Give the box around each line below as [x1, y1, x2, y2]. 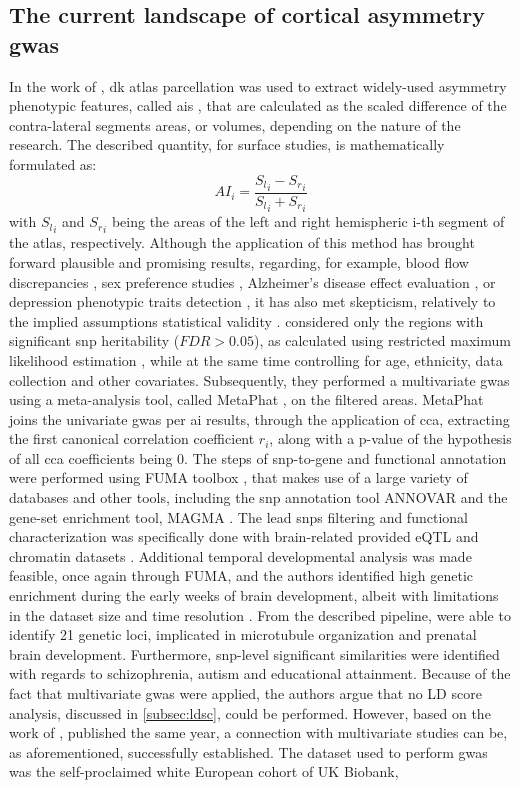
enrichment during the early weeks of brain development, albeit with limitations [9, 585, 499, 606]
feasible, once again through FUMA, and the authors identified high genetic [9, 565, 474, 586]
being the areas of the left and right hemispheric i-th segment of [111, 211, 505, 232]
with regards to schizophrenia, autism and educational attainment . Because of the [9, 663, 511, 684]
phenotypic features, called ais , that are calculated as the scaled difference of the [9, 95, 507, 116]
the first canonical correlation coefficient [9, 428, 255, 449]
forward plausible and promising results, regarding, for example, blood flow [9, 251, 469, 272]
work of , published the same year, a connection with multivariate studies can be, [9, 722, 508, 743]
